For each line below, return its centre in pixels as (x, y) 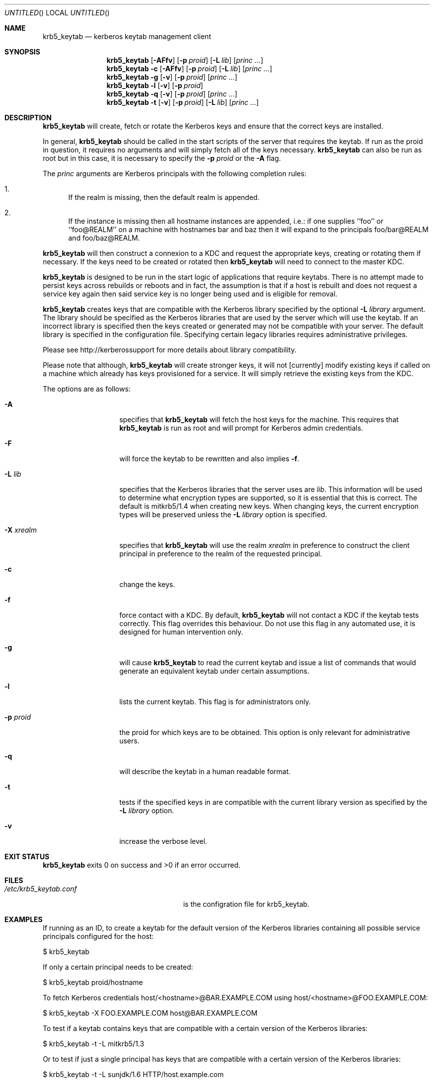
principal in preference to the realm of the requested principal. (221, 554)
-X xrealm (21, 530)
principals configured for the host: (98, 936)
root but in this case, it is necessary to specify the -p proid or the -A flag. (162, 158)
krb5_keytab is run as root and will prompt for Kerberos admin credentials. (241, 428)
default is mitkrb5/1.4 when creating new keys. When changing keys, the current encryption (269, 506)
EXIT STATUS (27, 857)
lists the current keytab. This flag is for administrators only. (215, 702)
